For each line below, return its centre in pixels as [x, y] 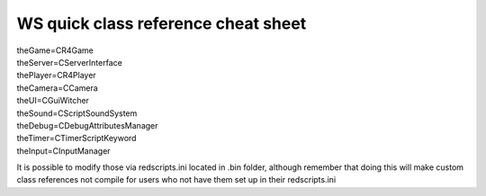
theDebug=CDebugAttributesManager [87, 125]
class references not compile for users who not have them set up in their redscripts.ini [176, 180]
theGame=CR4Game [55, 50]
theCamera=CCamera [57, 88]
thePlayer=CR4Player [56, 76]
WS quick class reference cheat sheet [162, 23]
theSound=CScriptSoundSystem [77, 113]
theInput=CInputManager [64, 151]
